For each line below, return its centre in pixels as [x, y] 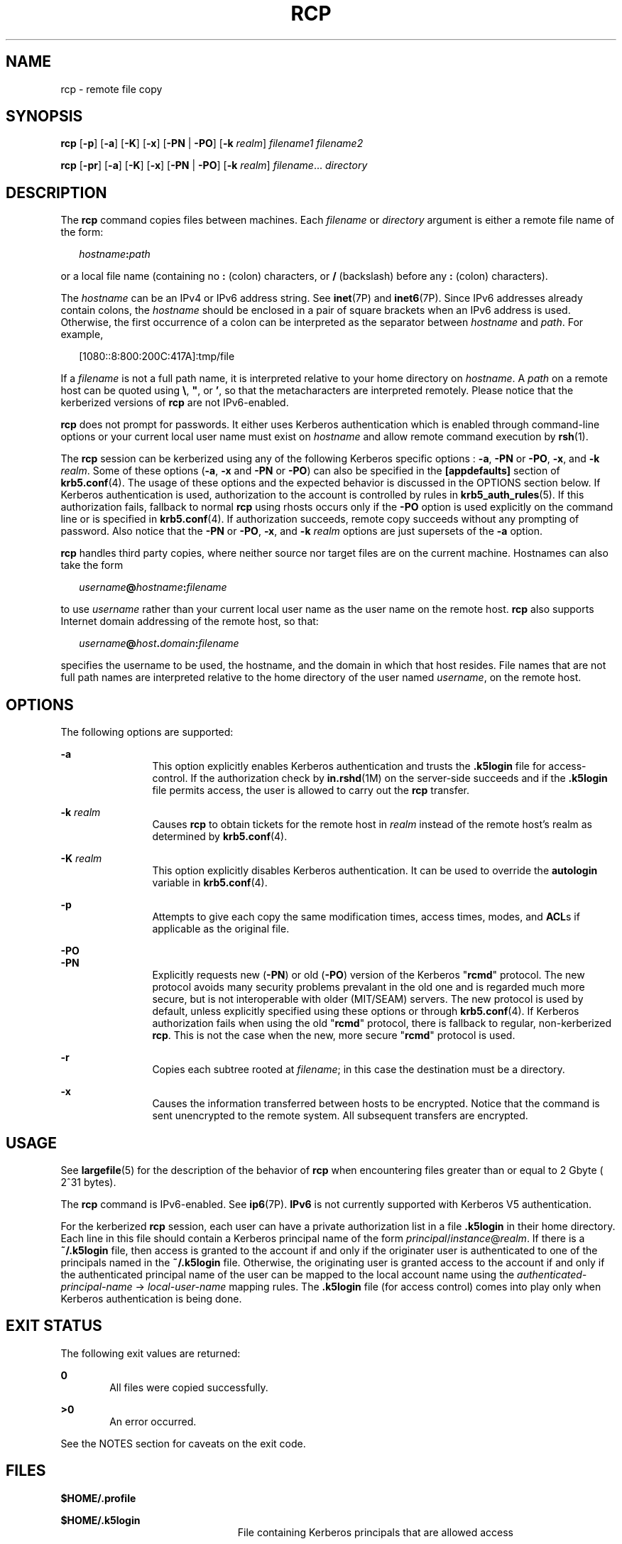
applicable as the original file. [221, 929]
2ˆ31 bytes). [88, 1182]
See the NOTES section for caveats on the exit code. [183, 1443]
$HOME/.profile [98, 1498]
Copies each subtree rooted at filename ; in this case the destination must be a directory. [359, 1070]
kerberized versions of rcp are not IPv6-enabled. [175, 403]
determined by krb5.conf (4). [220, 837]
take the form [92, 565]
